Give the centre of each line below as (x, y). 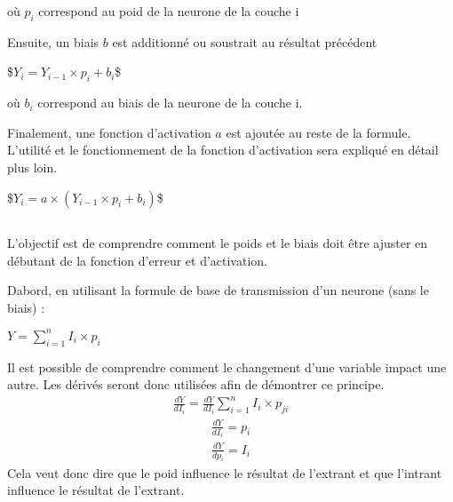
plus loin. (32, 167)
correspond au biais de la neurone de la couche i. (170, 103)
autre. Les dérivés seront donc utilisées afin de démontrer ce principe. (196, 384)
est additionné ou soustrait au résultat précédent (245, 41)
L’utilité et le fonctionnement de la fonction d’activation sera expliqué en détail (223, 150)
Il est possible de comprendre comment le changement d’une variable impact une (227, 367)
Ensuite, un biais (53, 41)
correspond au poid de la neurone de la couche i (169, 11)
